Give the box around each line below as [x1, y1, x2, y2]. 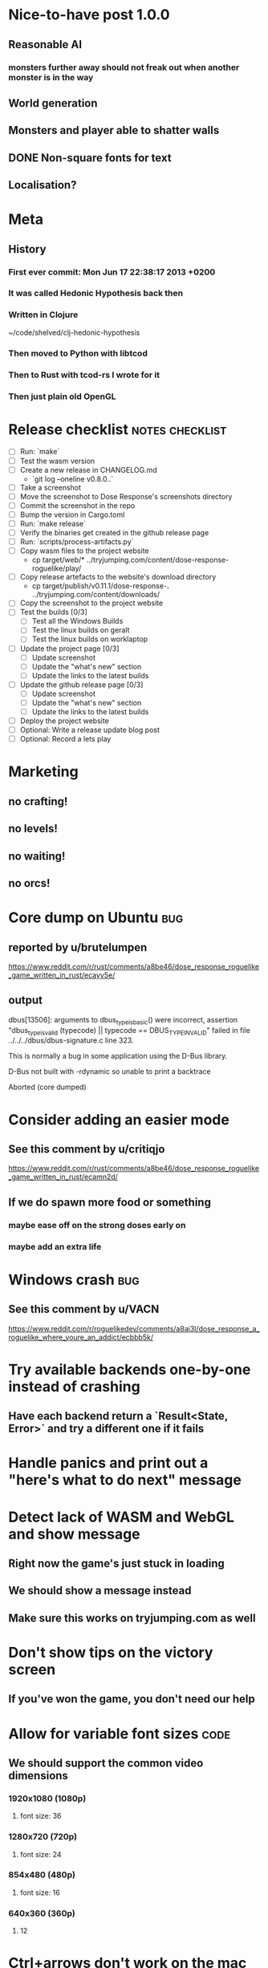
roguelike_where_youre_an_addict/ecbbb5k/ [8, 1332, 154, 1342]
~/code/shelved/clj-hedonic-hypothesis [8, 327, 140, 337]
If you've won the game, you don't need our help [8, 1692, 255, 1706]
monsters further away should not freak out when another [8, 62, 240, 73]
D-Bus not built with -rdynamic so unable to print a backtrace [8, 1067, 211, 1076]
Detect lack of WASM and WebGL [8, 1507, 235, 1526]
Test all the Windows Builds [31, 616, 124, 626]
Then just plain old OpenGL [8, 391, 116, 402]
